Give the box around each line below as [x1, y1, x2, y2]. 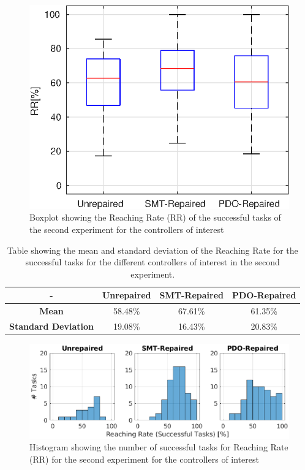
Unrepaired [102, 289, 151, 301]
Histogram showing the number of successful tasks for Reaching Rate [29, 441, 288, 453]
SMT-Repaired [159, 289, 224, 301]
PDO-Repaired [232, 289, 296, 301]
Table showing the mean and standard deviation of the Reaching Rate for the [7, 243, 298, 256]
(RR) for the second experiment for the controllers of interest [29, 452, 259, 465]
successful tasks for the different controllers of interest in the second [25, 256, 280, 268]
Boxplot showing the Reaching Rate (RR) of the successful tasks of [29, 211, 281, 224]
